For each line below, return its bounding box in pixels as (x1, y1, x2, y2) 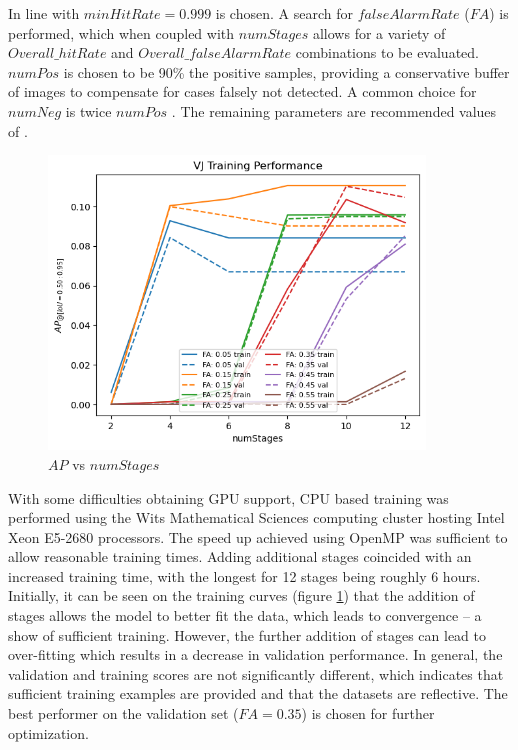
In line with (8, 3, 80, 23)
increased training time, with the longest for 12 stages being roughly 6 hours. (8, 565, 481, 586)
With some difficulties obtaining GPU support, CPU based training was (8, 487, 449, 508)
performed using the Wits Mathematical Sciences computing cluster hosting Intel (8, 507, 505, 528)
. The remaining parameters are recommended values (171, 100, 497, 121)
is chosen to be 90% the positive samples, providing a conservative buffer (63, 61, 510, 82)
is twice (65, 100, 112, 121)
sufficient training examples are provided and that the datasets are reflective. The (8, 683, 508, 704)
